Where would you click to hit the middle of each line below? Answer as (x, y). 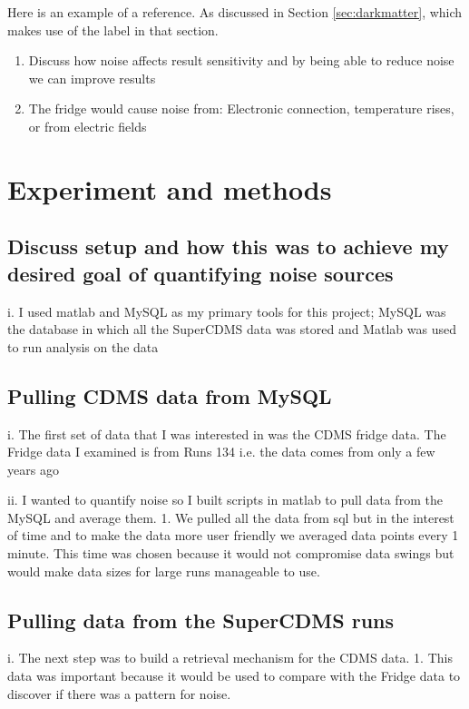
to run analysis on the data (83, 346)
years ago (33, 469)
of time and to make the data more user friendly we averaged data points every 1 (233, 535)
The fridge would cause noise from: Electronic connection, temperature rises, (241, 108)
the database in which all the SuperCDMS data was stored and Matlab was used (232, 329)
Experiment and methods (170, 188)
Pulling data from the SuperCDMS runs (201, 620)
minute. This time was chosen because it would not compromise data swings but (231, 553)
